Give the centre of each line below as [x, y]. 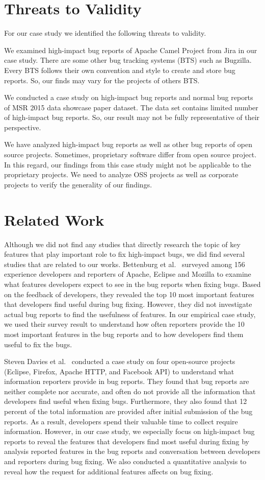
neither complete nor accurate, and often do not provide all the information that [130, 391]
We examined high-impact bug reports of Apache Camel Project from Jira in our [131, 50]
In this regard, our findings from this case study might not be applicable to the [128, 164]
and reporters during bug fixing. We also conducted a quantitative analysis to [125, 461]
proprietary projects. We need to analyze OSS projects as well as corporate [121, 174]
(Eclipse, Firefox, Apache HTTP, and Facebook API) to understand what [119, 371]
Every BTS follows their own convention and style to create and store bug [120, 70]
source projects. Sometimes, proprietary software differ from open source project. [130, 154]
